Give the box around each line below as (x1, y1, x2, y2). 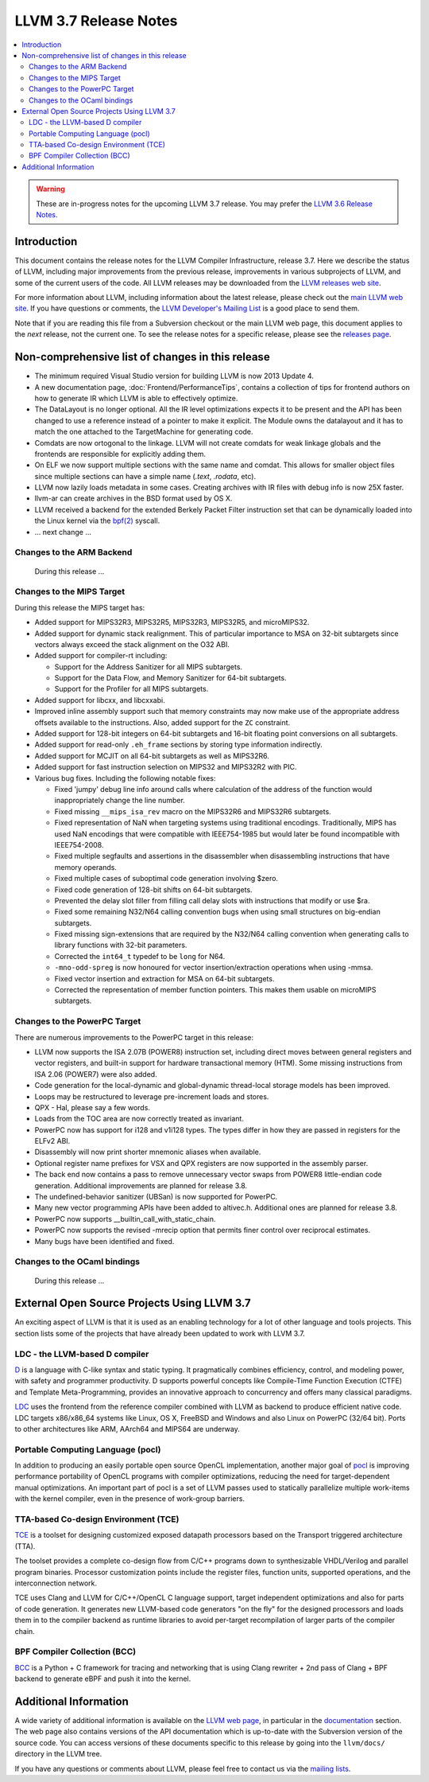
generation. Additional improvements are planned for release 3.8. (34, 1180, 248, 1190)
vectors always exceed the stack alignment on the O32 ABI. (34, 639, 230, 649)
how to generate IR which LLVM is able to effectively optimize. (34, 393, 238, 403)
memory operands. (54, 862, 117, 872)
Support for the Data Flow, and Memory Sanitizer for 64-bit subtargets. (54, 673, 287, 683)
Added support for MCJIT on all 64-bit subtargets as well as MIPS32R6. (34, 751, 270, 760)
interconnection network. (14, 1578, 97, 1588)
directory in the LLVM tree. (14, 1749, 102, 1759)
